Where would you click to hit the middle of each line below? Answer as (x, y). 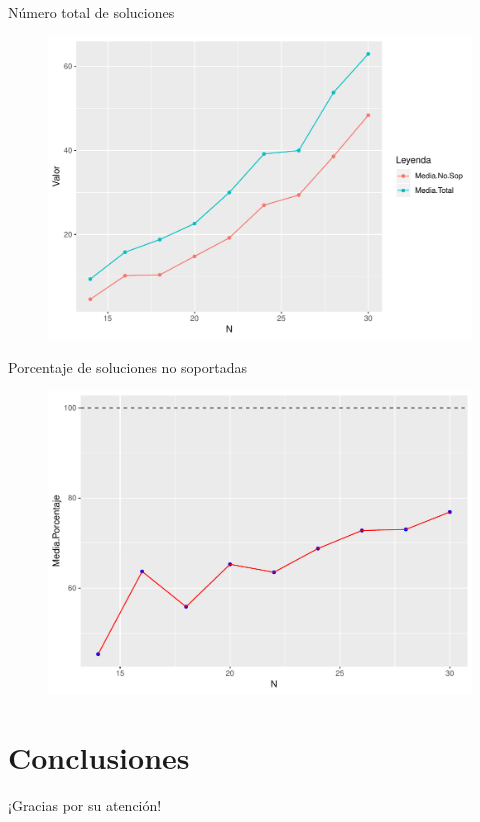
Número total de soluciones (91, 12)
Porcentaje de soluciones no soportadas (127, 366)
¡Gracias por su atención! (85, 804)
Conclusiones (99, 756)
